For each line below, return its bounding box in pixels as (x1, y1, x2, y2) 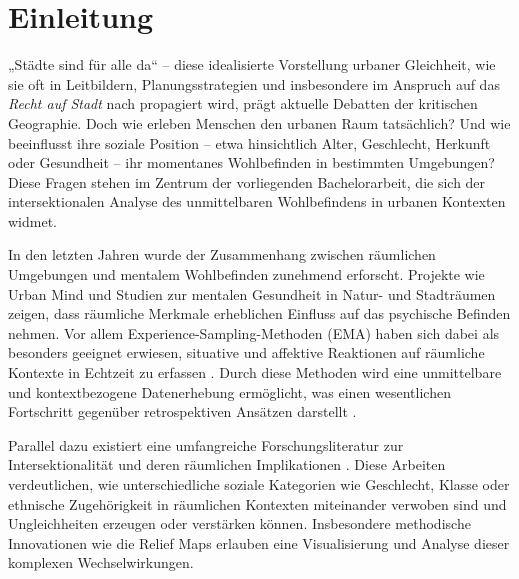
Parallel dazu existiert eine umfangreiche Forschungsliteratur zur (8, 434, 404, 455)
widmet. (8, 210, 57, 231)
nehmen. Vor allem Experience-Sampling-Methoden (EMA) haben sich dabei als (8, 322, 500, 343)
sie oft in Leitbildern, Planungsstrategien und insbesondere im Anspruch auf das (8, 73, 500, 94)
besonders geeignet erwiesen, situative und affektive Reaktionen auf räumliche (8, 342, 485, 363)
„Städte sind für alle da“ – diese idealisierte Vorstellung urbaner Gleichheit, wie (8, 54, 496, 75)
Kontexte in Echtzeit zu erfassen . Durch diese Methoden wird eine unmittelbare (8, 362, 502, 383)
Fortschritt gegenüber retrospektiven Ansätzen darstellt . (8, 401, 357, 422)
